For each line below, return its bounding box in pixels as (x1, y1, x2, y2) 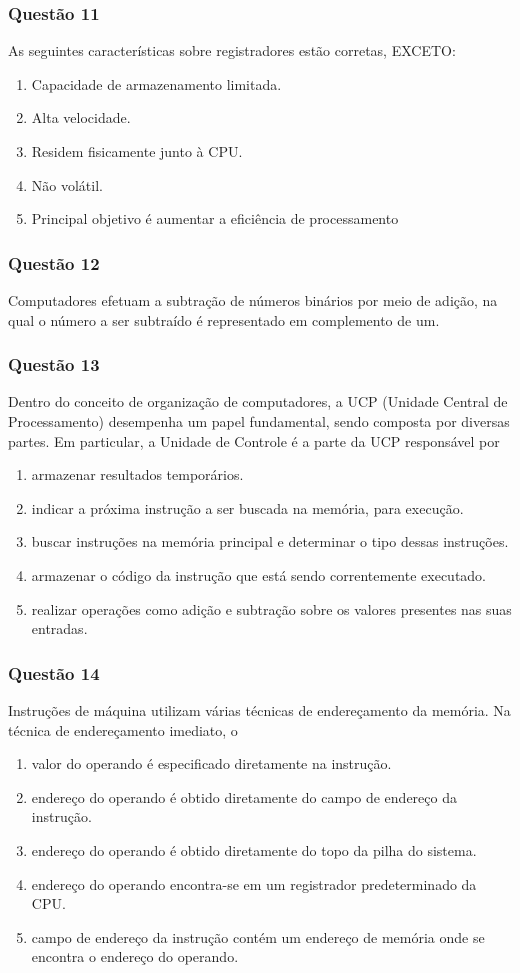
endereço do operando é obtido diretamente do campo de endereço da (31, 786, 457, 807)
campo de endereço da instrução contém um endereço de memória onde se (31, 926, 485, 947)
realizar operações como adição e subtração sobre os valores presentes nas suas (31, 598, 512, 619)
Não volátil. (31, 174, 103, 195)
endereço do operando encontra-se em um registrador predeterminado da (31, 873, 477, 894)
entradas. (31, 618, 88, 639)
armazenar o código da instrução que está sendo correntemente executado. (31, 564, 487, 585)
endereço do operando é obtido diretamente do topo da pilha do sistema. (31, 839, 477, 860)
